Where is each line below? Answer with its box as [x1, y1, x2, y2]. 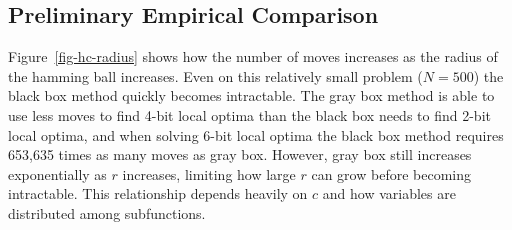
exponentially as [8, 163, 107, 184]
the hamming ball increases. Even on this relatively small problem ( [8, 65, 423, 86]
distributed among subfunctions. [8, 202, 206, 223]
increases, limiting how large [122, 163, 296, 184]
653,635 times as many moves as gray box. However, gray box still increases [8, 144, 472, 165]
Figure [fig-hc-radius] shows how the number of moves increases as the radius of [8, 46, 498, 67]
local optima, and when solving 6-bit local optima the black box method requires [8, 124, 504, 145]
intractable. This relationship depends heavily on [8, 183, 308, 204]
